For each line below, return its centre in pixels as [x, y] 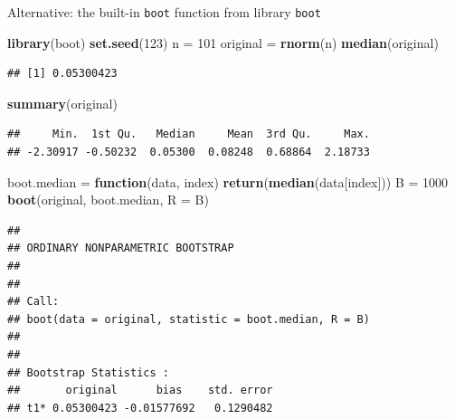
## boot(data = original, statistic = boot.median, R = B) [189, 319]
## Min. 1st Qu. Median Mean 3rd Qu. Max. [189, 134]
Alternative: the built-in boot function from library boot [164, 12]
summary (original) [62, 103]
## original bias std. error [140, 390]
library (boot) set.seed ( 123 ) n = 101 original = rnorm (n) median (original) [223, 42]
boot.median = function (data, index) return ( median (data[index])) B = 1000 [228, 181]
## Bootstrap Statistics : [88, 372]
